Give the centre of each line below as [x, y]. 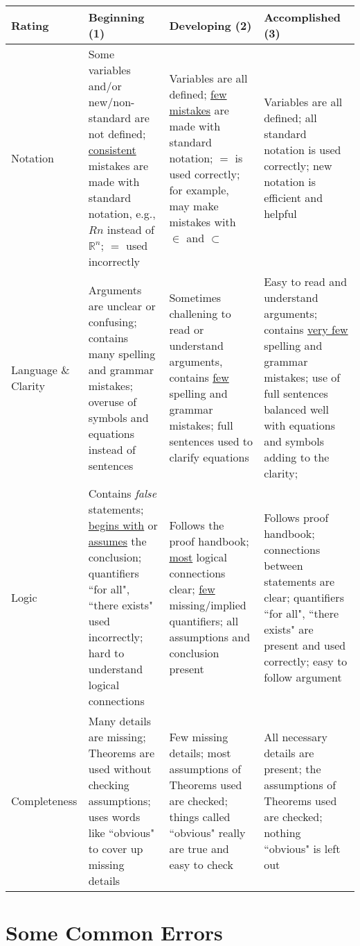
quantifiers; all [204, 621]
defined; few [198, 94]
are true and [199, 848]
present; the [292, 769]
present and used [305, 645]
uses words [114, 817]
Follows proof [296, 517]
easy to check [201, 864]
